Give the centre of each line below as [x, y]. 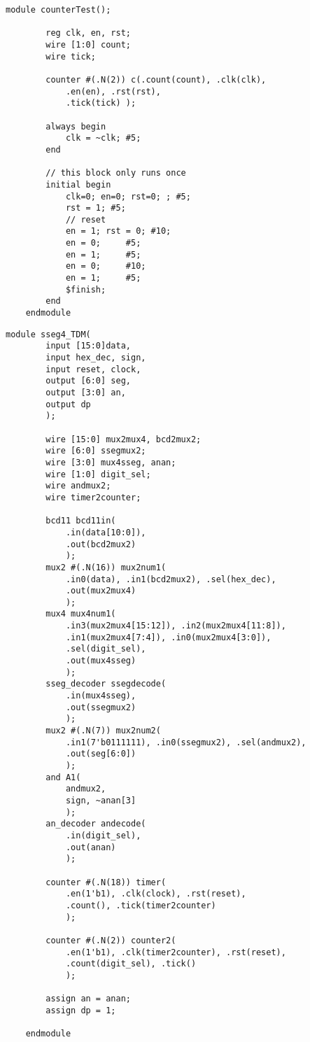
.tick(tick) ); [101, 103]
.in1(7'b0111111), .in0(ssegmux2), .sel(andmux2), [186, 742]
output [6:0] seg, [88, 381]
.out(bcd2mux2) [101, 544]
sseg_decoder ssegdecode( [106, 684]
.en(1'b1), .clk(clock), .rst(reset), [156, 894]
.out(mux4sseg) [101, 661]
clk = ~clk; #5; [103, 138]
